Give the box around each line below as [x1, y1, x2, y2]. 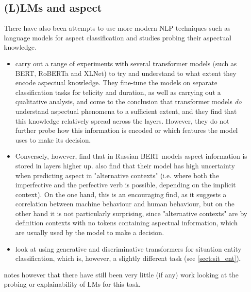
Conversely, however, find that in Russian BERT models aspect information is [15, 151, 247, 161]
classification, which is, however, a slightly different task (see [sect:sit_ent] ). [15, 253, 241, 263]
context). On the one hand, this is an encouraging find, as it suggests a [15, 189, 227, 199]
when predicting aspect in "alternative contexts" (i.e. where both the [15, 170, 219, 180]
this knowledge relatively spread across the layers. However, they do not [15, 115, 230, 126]
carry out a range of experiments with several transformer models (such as [15, 58, 237, 68]
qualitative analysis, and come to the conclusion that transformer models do [15, 96, 242, 107]
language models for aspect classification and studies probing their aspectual [4, 32, 232, 42]
